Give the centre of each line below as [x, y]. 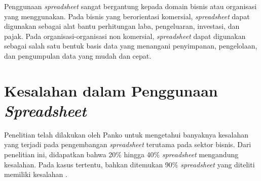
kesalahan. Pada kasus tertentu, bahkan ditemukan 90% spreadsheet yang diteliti [129, 164]
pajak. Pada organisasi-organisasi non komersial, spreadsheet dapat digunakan [125, 36]
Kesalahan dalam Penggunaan [111, 90]
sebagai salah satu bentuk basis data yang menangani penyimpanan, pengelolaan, [131, 46]
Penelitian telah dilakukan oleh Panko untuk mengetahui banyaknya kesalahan [126, 134]
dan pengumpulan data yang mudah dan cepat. [78, 55]
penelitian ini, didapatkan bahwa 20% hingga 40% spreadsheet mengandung [121, 154]
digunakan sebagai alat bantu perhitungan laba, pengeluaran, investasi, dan [122, 26]
